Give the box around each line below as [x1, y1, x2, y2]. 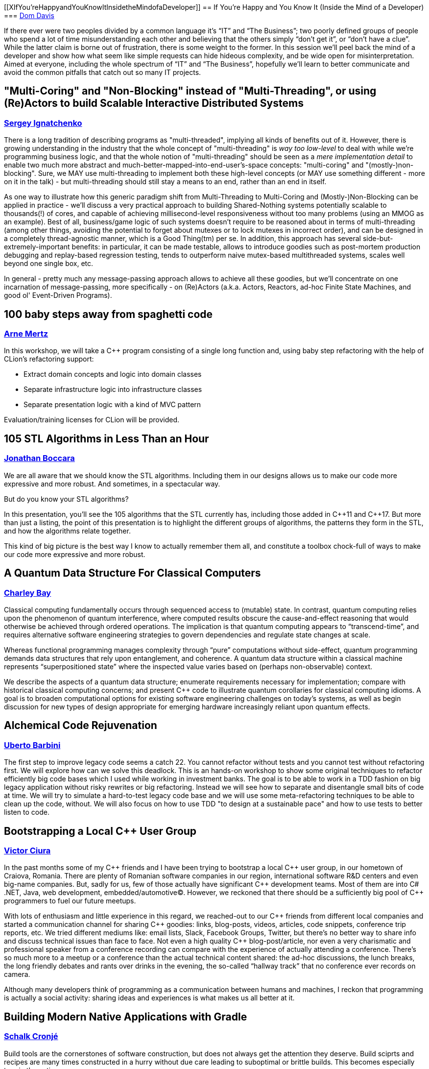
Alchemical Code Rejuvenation [4, 719, 157, 732]
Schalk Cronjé [4, 1031, 58, 1042]
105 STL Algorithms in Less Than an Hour [4, 432, 209, 445]
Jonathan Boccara [4, 453, 75, 463]
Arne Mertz [4, 329, 48, 339]
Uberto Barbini [4, 740, 61, 750]
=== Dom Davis [4, 11, 54, 20]
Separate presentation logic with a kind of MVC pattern [24, 400, 201, 409]
